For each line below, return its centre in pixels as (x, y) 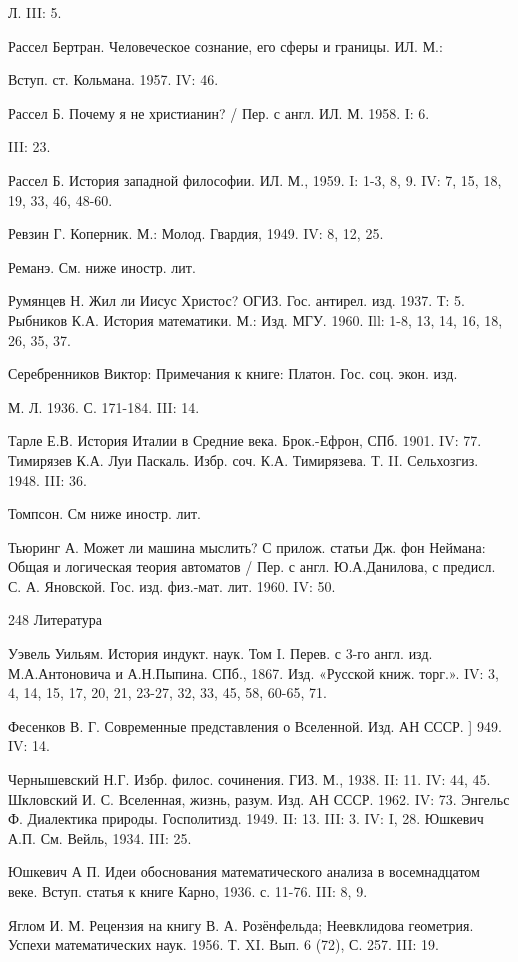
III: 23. (29, 146)
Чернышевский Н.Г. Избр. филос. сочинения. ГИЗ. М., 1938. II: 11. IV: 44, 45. (249, 779)
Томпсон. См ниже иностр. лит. (104, 513)
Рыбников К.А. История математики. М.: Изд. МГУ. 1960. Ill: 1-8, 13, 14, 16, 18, (255, 319)
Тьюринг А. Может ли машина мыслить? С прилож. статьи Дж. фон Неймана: (247, 546)
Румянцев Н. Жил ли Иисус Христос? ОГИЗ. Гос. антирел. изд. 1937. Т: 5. (236, 300)
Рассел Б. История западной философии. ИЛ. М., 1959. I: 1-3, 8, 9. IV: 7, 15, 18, (255, 179)
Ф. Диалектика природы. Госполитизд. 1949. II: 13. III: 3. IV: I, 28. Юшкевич (246, 818)
